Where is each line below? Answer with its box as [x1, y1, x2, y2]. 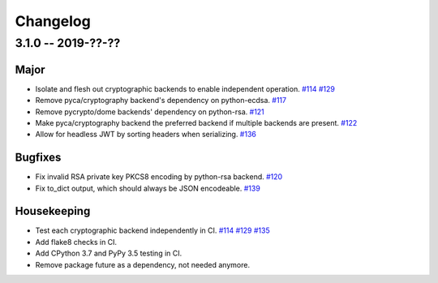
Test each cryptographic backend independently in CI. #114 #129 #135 [35, 225, 271, 235]
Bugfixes [15, 151, 62, 165]
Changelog [15, 12, 91, 30]
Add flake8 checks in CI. [35, 237, 118, 247]
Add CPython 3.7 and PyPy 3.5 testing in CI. [35, 248, 182, 259]
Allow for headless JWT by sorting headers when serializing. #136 [35, 130, 257, 139]
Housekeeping [15, 204, 91, 218]
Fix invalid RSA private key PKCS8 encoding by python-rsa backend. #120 [35, 172, 283, 182]
